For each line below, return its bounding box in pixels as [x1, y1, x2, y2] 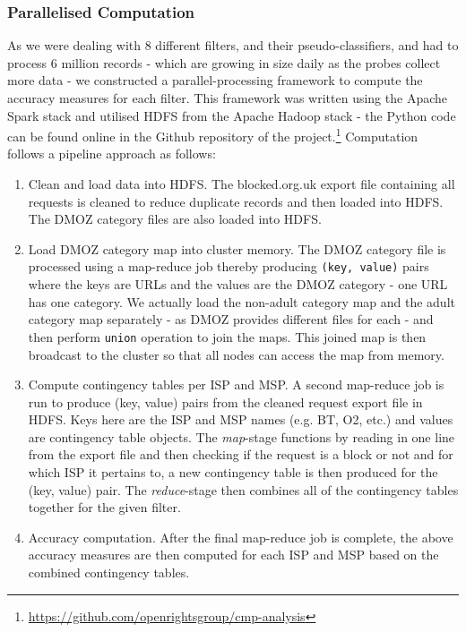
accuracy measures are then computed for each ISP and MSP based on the [28, 545, 439, 564]
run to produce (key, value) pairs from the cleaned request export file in [28, 392, 423, 411]
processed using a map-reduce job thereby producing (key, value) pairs [28, 257, 429, 276]
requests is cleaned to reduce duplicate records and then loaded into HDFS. [28, 192, 444, 210]
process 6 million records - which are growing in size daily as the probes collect [7, 53, 441, 72]
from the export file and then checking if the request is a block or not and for [28, 445, 453, 464]
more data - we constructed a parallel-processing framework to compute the [7, 71, 423, 90]
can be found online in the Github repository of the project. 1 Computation [7, 124, 419, 145]
